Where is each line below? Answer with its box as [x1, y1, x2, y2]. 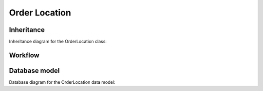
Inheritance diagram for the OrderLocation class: [9, 39, 107, 45]
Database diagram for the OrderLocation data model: [9, 79, 115, 85]
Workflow [9, 51, 40, 59]
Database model [9, 66, 60, 75]
